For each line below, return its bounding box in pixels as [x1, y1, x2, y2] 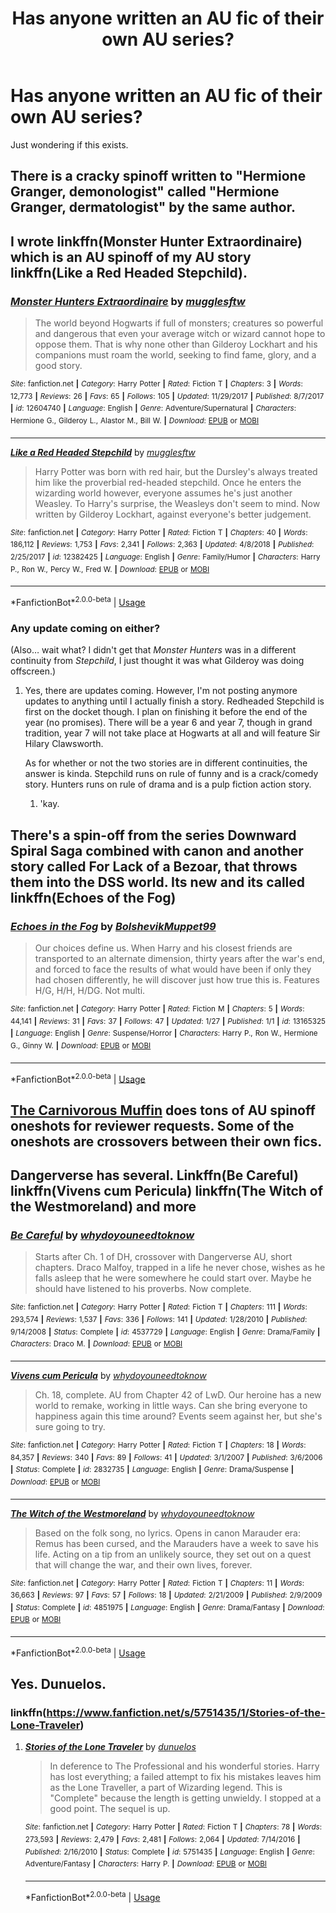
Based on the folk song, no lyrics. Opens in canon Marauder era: [34, 1527, 302, 1539]
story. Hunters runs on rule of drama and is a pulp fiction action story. [24, 778, 312, 791]
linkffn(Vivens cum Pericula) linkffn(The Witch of [10, 1182, 324, 1199]
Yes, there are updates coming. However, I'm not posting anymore [24, 685, 298, 697]
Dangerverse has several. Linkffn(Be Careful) [10, 1167, 299, 1184]
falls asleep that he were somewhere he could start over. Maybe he [34, 1272, 312, 1284]
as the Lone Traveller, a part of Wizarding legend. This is [49, 1782, 283, 1794]
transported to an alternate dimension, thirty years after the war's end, [34, 952, 326, 964]
